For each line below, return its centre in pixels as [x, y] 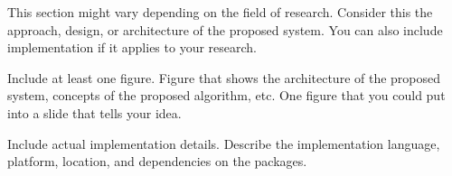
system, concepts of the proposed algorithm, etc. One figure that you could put [226, 95]
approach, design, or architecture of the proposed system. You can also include [225, 29]
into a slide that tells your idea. [94, 112]
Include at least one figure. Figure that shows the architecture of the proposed [224, 77]
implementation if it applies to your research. [132, 47]
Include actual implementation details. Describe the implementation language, [224, 143]
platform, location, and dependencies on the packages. [157, 161]
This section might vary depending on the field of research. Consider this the [220, 12]
